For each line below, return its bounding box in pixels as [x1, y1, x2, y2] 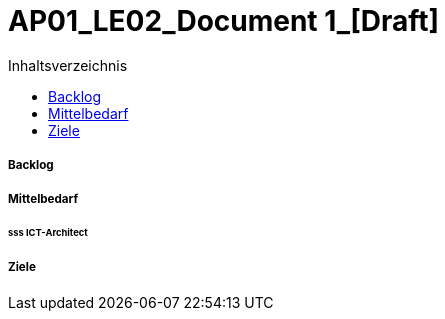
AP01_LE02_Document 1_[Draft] [8, 4, 440, 38]
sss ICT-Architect [8, 227, 88, 239]
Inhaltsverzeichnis [8, 56, 128, 74]
